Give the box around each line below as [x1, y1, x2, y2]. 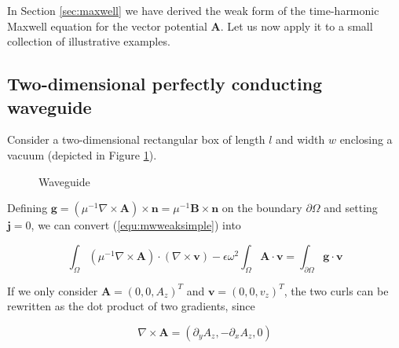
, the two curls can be [284, 282, 389, 299]
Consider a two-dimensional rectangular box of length [7, 131, 265, 148]
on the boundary [221, 200, 302, 216]
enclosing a [339, 131, 393, 148]
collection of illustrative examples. [7, 33, 170, 49]
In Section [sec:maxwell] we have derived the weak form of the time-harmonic [7, 2, 379, 18]
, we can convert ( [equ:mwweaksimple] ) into [31, 217, 241, 233]
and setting [324, 200, 378, 216]
